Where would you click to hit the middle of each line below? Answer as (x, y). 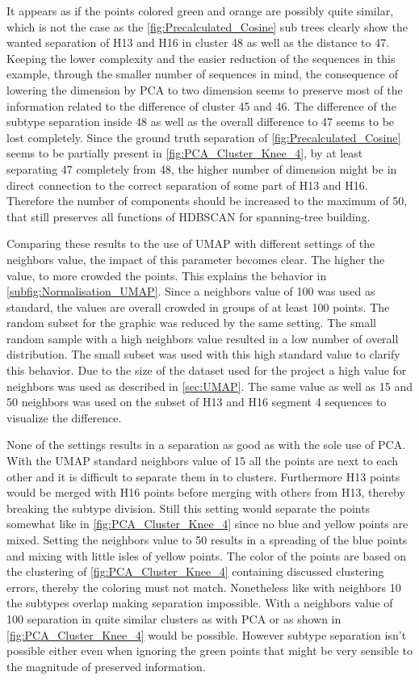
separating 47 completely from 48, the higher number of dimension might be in (202, 168)
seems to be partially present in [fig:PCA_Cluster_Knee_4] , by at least (185, 153)
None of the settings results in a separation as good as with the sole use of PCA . (206, 445)
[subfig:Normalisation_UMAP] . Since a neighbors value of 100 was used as (191, 291)
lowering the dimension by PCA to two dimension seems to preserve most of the (205, 89)
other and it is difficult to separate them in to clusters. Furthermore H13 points (203, 476)
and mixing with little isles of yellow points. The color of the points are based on (207, 555)
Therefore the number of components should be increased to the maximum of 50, (207, 201)
